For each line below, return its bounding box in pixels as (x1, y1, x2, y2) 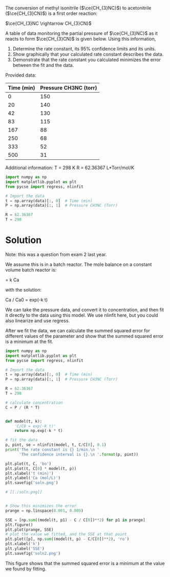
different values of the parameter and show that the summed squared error (5, 333, 164, 339)
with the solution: (5, 286, 42, 293)
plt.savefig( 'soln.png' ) (5, 480, 58, 485)
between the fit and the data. (12, 62, 74, 68)
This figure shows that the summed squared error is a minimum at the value (5, 560, 165, 566)
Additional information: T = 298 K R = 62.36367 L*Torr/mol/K (5, 165, 135, 171)
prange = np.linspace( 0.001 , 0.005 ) (5, 508, 83, 513)
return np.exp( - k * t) (14, 428, 63, 434)
